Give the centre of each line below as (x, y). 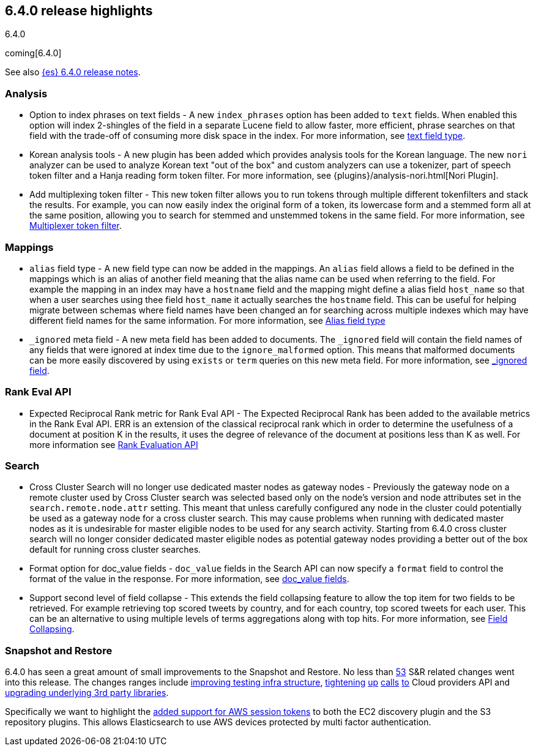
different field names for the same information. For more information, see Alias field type (207, 320)
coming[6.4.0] (33, 53)
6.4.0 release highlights (79, 11)
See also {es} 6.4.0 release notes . (73, 72)
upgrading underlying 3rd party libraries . (87, 693)
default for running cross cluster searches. (115, 550)
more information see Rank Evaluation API (114, 444)
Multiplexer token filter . (76, 226)
